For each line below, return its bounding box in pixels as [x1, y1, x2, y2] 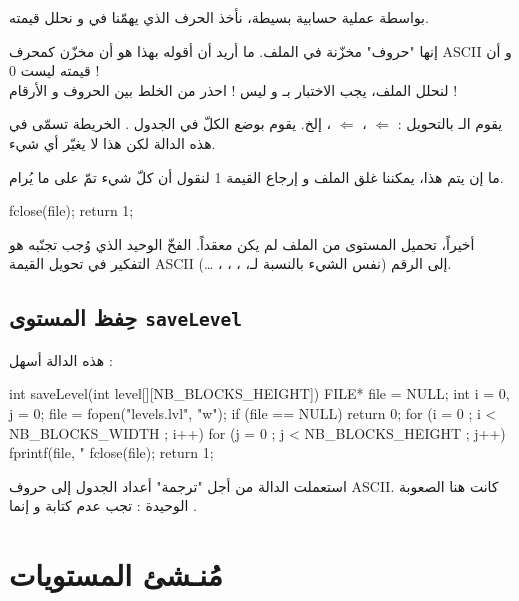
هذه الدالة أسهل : [9, 349, 113, 370]
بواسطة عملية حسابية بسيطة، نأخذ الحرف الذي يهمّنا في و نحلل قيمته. [9, 7, 429, 27]
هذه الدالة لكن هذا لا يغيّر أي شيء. [9, 132, 216, 153]
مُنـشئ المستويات [9, 554, 223, 595]
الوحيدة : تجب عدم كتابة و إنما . [9, 495, 197, 516]
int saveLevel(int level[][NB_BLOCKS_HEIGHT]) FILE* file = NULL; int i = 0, [9, 383, 510, 404]
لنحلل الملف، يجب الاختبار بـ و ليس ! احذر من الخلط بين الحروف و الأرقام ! [9, 79, 458, 100]
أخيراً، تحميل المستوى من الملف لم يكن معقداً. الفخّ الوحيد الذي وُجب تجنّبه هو [9, 233, 475, 254]
